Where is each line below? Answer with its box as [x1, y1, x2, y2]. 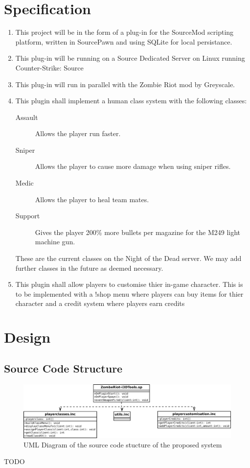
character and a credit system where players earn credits [15, 298, 185, 308]
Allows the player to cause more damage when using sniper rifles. [35, 161, 231, 171]
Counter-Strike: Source [15, 62, 84, 72]
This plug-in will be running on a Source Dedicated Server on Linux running [15, 53, 245, 63]
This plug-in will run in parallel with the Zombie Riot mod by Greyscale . [15, 79, 235, 89]
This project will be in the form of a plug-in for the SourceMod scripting [15, 27, 234, 37]
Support [15, 211, 40, 221]
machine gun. [35, 236, 75, 247]
